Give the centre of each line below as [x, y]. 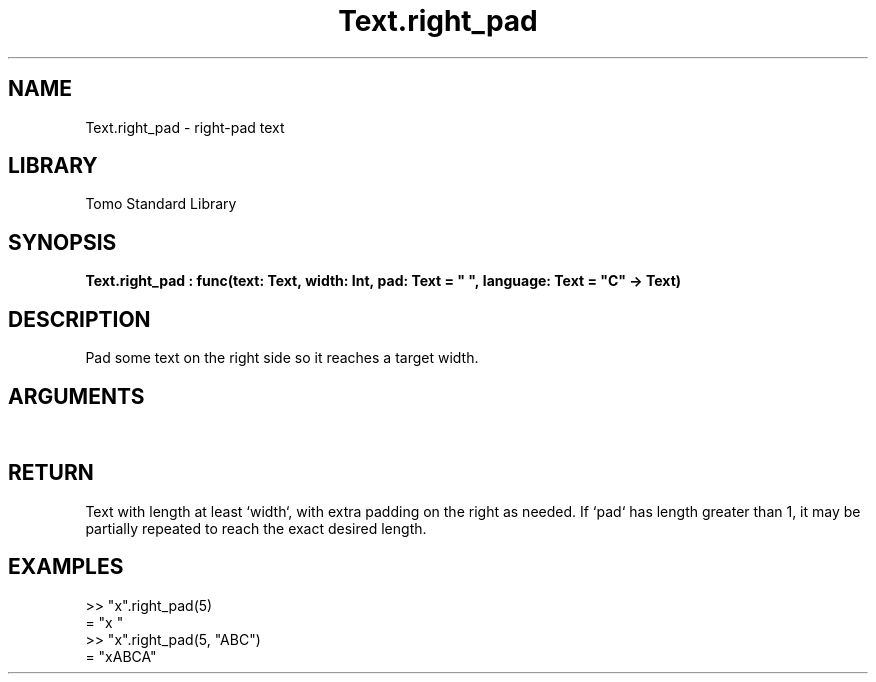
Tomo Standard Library [161, 204]
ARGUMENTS [76, 396]
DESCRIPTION [79, 319]
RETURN [51, 473]
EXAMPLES [66, 567]
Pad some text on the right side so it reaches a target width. [282, 358]
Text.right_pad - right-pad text [185, 127]
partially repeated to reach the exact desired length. [256, 528]
